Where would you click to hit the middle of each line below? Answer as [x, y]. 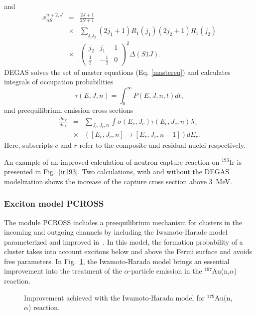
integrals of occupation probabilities [59, 82]
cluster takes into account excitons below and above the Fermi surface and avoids [128, 251]
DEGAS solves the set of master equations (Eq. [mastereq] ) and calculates [117, 72]
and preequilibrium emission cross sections [69, 110]
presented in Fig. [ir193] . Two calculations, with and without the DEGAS [117, 171]
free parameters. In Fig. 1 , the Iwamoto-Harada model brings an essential [117, 261]
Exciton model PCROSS [54, 203]
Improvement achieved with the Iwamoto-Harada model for [114, 297]
